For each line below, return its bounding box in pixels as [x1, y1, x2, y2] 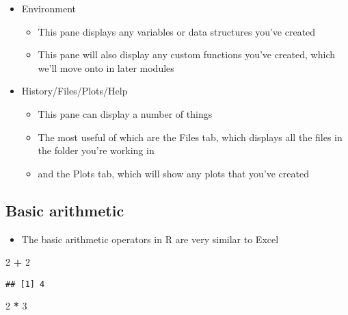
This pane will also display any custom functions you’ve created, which [38, 47, 336, 62]
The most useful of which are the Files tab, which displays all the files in [38, 129, 343, 144]
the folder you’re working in [38, 143, 155, 157]
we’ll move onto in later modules [38, 60, 174, 75]
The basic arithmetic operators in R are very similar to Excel [21, 231, 279, 246]
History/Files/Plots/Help [21, 84, 128, 98]
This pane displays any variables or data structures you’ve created [38, 24, 316, 38]
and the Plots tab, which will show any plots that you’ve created [38, 166, 309, 180]
